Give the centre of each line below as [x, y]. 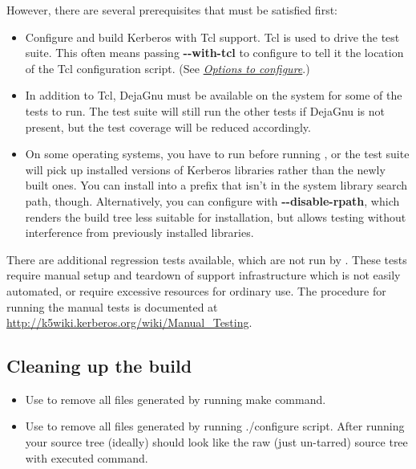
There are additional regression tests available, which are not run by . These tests [207, 259]
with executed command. [87, 457]
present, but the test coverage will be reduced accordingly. [168, 126]
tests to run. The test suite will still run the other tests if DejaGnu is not [205, 110]
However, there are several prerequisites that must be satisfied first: [172, 10]
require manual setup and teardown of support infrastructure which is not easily [204, 275]
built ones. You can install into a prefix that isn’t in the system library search [216, 185]
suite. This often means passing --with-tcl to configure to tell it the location [214, 53]
